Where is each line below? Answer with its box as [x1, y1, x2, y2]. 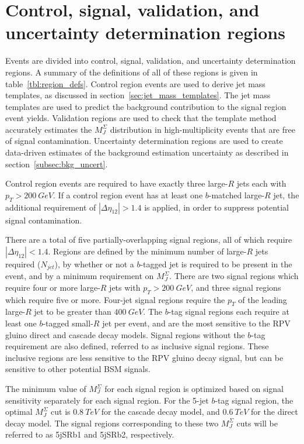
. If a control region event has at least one [53, 188, 203, 201]
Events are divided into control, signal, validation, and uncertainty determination [5, 54, 296, 67]
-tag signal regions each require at [168, 305, 289, 318]
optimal [5, 405, 33, 418]
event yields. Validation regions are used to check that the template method [5, 112, 277, 124]
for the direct [251, 405, 298, 418]
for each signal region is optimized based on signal [104, 383, 284, 395]
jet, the [273, 188, 299, 201]
